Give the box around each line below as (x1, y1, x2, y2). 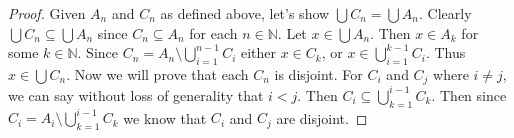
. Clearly (418, 3, 472, 23)
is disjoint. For (274, 63, 363, 84)
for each (189, 22, 238, 43)
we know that (123, 107, 207, 128)
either (241, 42, 277, 63)
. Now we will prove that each (66, 63, 249, 84)
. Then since (431, 84, 507, 105)
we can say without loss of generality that (8, 84, 264, 105)
